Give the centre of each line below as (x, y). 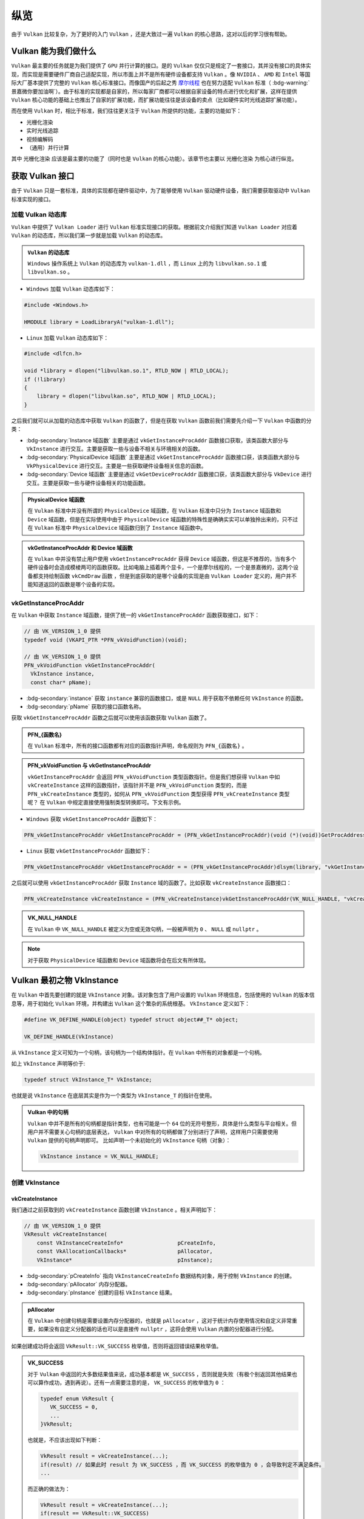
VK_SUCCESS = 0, (74, 1407)
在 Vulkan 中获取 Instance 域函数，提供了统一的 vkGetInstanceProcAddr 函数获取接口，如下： (136, 615)
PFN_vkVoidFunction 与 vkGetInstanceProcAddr (89, 766)
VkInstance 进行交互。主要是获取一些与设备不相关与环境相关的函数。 (115, 448)
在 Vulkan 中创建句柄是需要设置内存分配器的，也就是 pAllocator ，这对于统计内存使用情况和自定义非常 (160, 1321)
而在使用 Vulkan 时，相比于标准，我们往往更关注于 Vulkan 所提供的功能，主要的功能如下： (126, 111)
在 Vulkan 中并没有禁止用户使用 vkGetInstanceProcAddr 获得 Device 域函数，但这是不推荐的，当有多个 (162, 558)
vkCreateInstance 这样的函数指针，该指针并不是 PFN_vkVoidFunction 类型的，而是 (137, 785)
